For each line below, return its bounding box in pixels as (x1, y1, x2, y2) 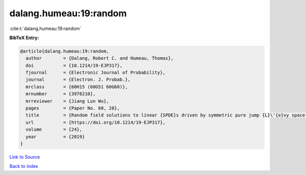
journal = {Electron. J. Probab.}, (25, 77, 131, 82)
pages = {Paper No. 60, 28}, (25, 105, 120, 111)
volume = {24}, (25, 127, 83, 132)
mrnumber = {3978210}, (25, 91, 96, 97)
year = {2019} (25, 134, 85, 139)
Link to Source (9, 154, 40, 160)
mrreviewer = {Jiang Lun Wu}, (25, 98, 109, 104)
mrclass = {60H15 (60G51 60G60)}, (25, 84, 128, 90)
